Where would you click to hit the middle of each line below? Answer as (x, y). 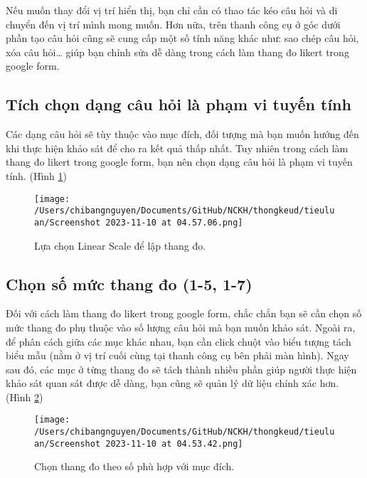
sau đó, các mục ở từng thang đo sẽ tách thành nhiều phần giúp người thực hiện (181, 369)
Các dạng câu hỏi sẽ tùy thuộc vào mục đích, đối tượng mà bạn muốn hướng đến (182, 134)
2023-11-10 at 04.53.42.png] (174, 444)
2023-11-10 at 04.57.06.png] (174, 222)
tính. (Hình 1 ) (36, 175)
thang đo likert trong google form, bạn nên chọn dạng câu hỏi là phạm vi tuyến (179, 162)
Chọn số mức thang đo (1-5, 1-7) (129, 283)
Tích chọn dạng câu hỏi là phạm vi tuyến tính (179, 104)
